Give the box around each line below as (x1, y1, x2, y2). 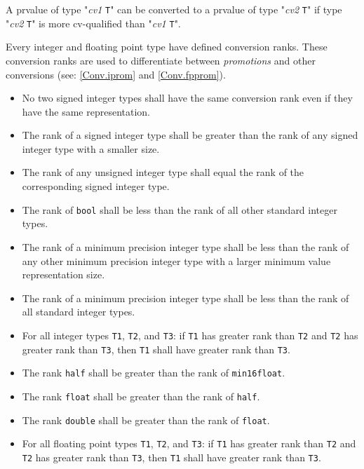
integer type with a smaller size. (22, 141, 160, 156)
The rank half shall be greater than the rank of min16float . (22, 365, 285, 380)
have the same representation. (22, 104, 151, 118)
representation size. (22, 267, 105, 282)
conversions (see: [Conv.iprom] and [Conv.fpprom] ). (6, 67, 226, 81)
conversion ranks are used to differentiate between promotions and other (6, 53, 316, 67)
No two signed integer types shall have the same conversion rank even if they (22, 90, 353, 105)
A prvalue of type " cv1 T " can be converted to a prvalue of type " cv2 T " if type (6, 2, 342, 16)
